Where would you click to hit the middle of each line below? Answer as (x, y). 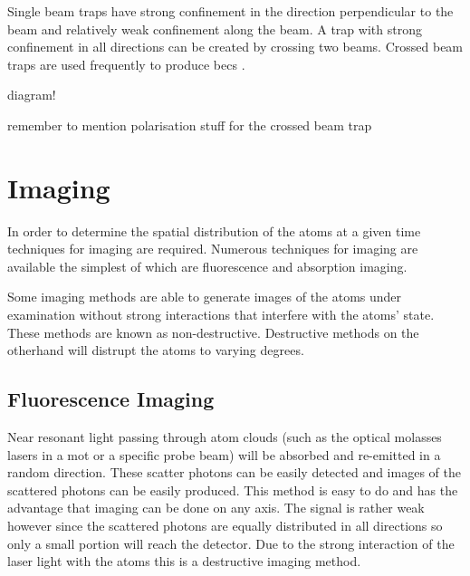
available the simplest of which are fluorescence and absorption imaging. (207, 266)
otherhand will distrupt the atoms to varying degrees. (156, 350)
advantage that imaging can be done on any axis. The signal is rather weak (216, 508)
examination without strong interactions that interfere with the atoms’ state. (221, 315)
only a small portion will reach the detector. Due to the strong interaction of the (231, 543)
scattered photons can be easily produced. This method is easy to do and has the (233, 490)
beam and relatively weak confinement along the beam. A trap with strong (215, 29)
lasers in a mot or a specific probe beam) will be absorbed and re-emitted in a (224, 454)
